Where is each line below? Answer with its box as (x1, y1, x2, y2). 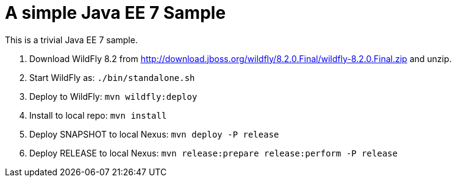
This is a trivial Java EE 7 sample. (5, 34, 138, 45)
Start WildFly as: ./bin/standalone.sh (29, 72, 195, 83)
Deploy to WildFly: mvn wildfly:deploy (29, 91, 198, 102)
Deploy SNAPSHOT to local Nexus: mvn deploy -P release (29, 128, 279, 139)
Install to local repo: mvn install (29, 110, 167, 121)
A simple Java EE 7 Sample (5, 2, 226, 23)
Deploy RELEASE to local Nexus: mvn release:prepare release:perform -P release (29, 147, 398, 158)
